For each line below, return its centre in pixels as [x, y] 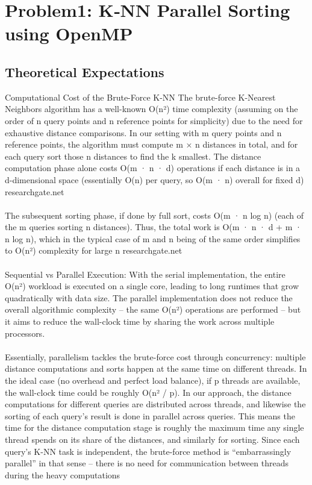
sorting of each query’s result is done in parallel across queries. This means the [150, 415]
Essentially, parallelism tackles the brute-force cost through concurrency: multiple [155, 356]
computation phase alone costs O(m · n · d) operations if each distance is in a [153, 168]
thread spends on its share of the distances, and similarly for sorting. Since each [152, 439]
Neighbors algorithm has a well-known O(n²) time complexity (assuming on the [151, 109]
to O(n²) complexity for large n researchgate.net [94, 250]
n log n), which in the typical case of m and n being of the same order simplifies [153, 238]
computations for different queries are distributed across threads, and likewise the [155, 404]
